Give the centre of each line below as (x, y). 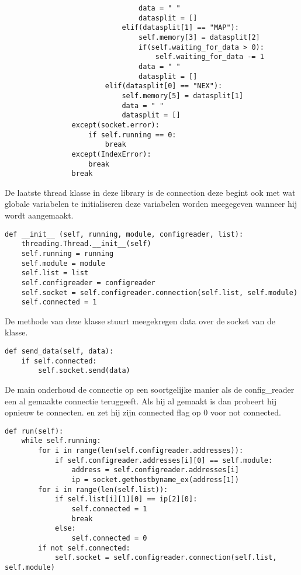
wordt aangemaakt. (39, 215)
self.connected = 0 (109, 538)
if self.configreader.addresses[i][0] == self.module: (164, 460)
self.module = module (63, 263)
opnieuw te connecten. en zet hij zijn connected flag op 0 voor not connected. (143, 412)
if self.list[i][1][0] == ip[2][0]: (126, 499)
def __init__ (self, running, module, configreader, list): (124, 234)
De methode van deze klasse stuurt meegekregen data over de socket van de (140, 321)
